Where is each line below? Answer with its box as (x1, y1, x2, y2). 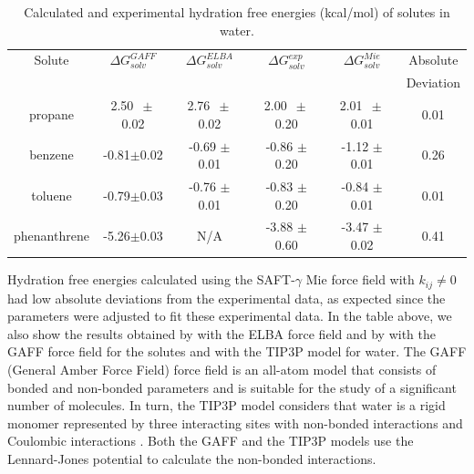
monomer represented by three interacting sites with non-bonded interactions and (7, 413, 463, 432)
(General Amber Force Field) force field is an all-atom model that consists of (7, 359, 437, 378)
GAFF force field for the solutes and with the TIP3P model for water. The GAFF (7, 342, 467, 361)
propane (28, 104, 74, 123)
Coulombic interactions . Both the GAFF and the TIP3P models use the (7, 431, 414, 450)
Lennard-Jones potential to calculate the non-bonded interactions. (7, 448, 376, 468)
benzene (29, 145, 74, 164)
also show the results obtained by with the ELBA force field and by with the (7, 324, 436, 343)
